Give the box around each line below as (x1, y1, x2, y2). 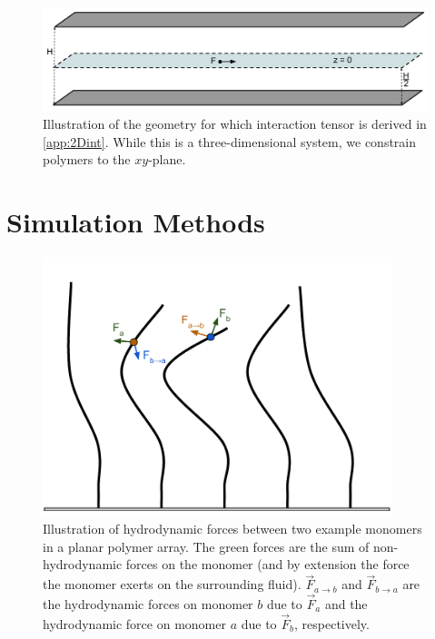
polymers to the (43, 150, 131, 169)
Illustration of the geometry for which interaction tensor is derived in (43, 114, 427, 133)
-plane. (148, 150, 186, 169)
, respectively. (294, 614, 370, 633)
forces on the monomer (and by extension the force (125, 555, 410, 574)
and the (324, 595, 368, 614)
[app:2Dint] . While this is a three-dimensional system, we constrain (43, 132, 417, 151)
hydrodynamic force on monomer (43, 614, 226, 633)
